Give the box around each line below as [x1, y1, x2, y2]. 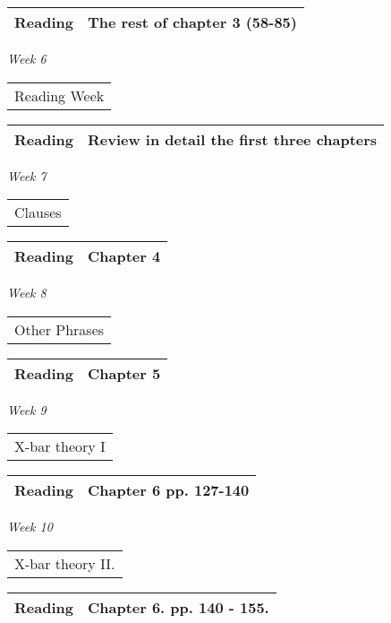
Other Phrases [14, 318, 105, 340]
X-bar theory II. [14, 552, 115, 574]
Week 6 [7, 49, 47, 67]
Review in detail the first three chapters [87, 128, 378, 150]
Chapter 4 [87, 246, 161, 267]
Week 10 [7, 517, 53, 536]
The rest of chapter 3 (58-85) [87, 12, 297, 32]
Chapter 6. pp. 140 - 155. [87, 596, 269, 618]
